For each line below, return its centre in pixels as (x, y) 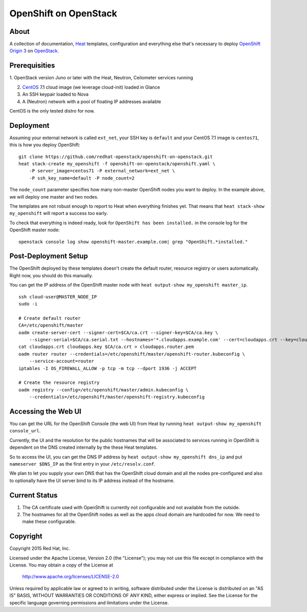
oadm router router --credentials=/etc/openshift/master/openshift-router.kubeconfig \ (132, 354)
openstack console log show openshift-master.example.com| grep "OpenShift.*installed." (133, 242)
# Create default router (50, 318)
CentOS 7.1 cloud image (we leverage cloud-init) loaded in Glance (91, 87)
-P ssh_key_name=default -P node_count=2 (82, 178)
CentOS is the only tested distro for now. (52, 111)
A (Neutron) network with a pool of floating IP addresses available (92, 101)
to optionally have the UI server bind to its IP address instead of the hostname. (92, 480)
